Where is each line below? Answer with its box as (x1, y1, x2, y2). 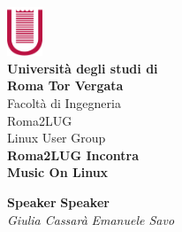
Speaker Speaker (7, 192, 110, 211)
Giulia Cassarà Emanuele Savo (7, 210, 175, 228)
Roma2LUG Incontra (7, 145, 139, 164)
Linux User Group (7, 128, 106, 147)
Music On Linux (7, 163, 109, 182)
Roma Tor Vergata (7, 76, 124, 95)
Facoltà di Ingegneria (7, 93, 121, 112)
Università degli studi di (7, 58, 158, 77)
